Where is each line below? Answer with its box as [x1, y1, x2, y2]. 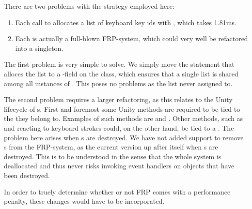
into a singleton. [15, 43, 63, 53]
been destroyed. [4, 170, 50, 180]
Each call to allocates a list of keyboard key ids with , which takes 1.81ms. [15, 17, 236, 27]
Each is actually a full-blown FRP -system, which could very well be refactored [15, 33, 248, 44]
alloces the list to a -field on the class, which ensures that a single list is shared [4, 68, 238, 78]
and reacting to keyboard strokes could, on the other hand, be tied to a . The [4, 122, 234, 133]
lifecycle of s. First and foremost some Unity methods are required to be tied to [4, 104, 240, 114]
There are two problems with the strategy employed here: [4, 1, 174, 11]
